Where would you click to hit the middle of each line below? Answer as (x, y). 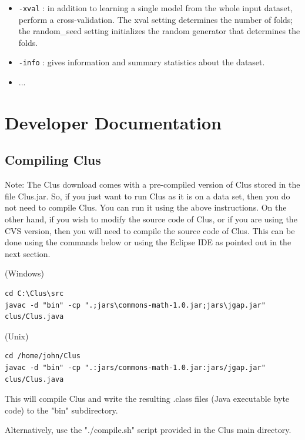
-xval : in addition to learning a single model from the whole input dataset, (155, 8)
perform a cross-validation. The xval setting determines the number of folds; (156, 19)
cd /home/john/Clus (43, 356)
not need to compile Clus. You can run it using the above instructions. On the (146, 207)
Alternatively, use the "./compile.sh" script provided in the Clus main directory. (148, 430)
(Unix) (17, 336)
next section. (28, 253)
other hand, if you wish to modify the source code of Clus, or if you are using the (151, 219)
